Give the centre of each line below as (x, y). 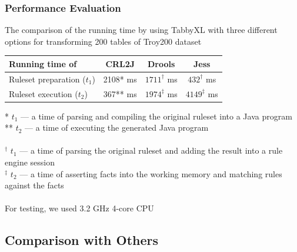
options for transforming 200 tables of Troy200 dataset (103, 41)
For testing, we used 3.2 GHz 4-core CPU (79, 208)
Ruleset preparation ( (47, 79)
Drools (161, 63)
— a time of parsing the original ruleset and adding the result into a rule (151, 150)
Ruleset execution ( (44, 93)
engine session (30, 162)
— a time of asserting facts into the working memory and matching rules (151, 173)
